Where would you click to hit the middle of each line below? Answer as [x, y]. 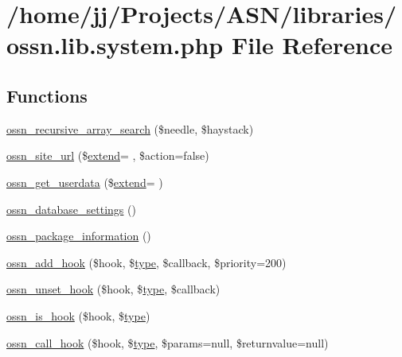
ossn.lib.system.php [115, 45]
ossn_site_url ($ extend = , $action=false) [108, 155]
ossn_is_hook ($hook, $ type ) [78, 315]
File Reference [312, 45]
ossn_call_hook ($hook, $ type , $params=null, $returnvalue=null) [168, 342]
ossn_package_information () [79, 236]
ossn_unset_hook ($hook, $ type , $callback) [113, 289]
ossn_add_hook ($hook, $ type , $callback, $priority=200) [146, 262]
